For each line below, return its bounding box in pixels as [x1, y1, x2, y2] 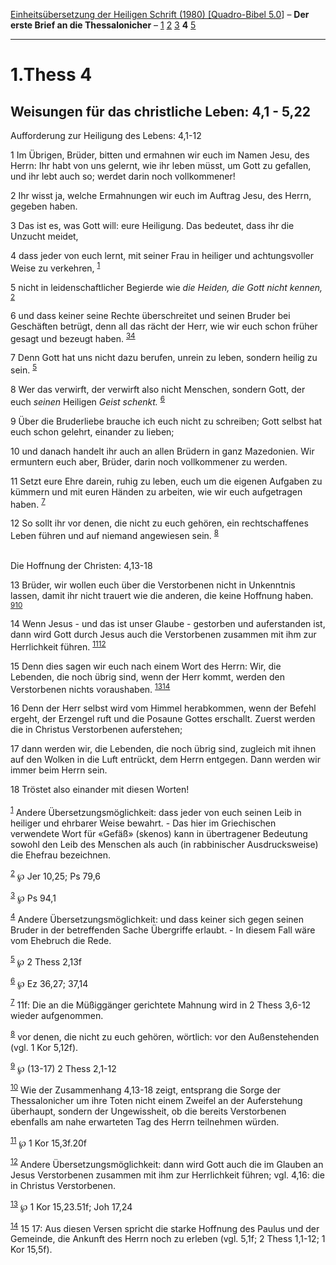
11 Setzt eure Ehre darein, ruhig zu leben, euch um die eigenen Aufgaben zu [10, 475, 323, 487]
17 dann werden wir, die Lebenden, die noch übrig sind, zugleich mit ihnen [10, 743, 317, 755]
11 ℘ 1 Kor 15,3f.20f [10, 1135, 88, 1149]
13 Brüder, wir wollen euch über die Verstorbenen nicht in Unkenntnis [10, 579, 296, 591]
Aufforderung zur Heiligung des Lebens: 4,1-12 [10, 130, 202, 141]
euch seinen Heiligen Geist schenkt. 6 [10, 394, 166, 408]
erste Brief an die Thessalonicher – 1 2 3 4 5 [10, 19, 197, 31]
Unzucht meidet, [10, 230, 79, 242]
